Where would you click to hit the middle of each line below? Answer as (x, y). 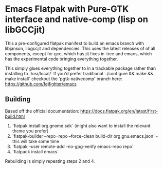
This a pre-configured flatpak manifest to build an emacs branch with (75, 43)
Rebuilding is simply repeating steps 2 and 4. (50, 161)
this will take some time (36, 141)
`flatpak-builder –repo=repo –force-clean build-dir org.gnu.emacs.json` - (85, 136)
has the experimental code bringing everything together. (62, 59)
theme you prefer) (30, 131)
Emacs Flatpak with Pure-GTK (67, 9)
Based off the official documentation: (42, 111)
